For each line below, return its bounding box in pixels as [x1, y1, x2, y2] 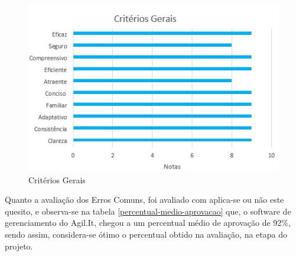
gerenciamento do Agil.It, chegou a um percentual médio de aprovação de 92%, [5, 216, 291, 229]
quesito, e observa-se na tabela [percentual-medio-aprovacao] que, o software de [5, 205, 291, 217]
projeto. [5, 239, 33, 252]
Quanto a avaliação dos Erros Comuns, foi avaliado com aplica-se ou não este [5, 193, 284, 206]
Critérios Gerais [28, 173, 86, 186]
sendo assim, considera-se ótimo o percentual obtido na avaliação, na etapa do [5, 228, 287, 241]
